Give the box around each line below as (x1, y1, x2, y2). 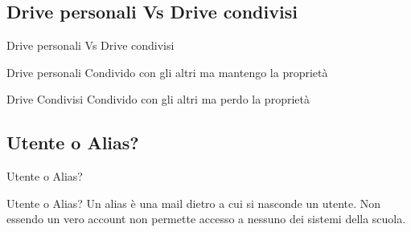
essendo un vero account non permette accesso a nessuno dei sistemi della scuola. (6, 210, 406, 227)
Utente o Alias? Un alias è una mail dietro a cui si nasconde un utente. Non (6, 194, 381, 211)
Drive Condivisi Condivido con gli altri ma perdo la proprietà (6, 91, 310, 108)
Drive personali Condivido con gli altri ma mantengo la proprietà (6, 63, 328, 80)
